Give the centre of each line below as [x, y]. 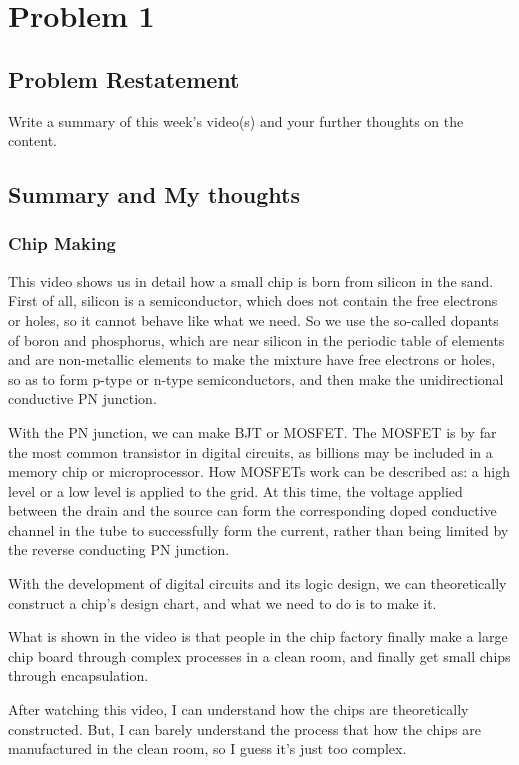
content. [32, 140]
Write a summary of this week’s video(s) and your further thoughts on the [236, 120]
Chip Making [62, 243]
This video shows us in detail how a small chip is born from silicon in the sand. [251, 280]
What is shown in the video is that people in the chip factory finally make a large [258, 636]
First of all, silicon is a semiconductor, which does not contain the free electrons [253, 300]
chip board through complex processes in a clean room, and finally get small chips [259, 655]
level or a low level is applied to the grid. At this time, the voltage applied [235, 490]
